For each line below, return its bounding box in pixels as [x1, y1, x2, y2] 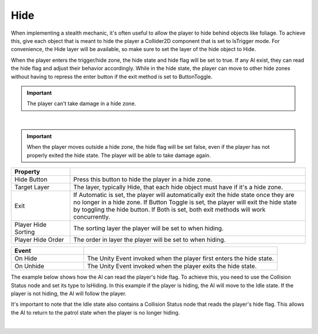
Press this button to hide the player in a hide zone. [73, 175, 213, 183]
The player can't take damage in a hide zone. [26, 100, 137, 107]
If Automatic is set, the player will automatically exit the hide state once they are [73, 191, 294, 199]
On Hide [14, 255, 38, 263]
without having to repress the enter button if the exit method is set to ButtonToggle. [11, 73, 213, 80]
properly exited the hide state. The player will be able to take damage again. [26, 152, 211, 159]
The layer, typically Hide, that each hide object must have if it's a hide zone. [73, 183, 283, 191]
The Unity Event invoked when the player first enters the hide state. [87, 255, 274, 263]
